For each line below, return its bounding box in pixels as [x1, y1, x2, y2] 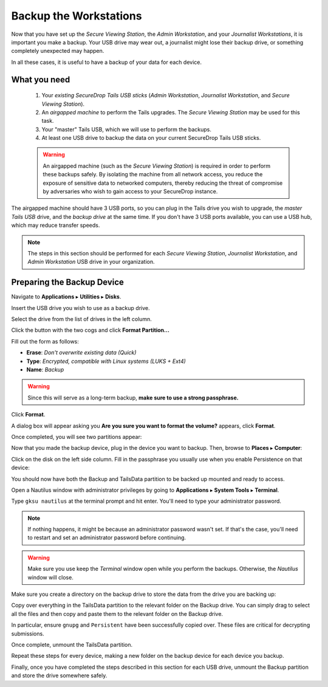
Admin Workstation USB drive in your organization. [27, 258, 155, 266]
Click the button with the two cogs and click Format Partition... [11, 326, 170, 334]
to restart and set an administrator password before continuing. [27, 534, 186, 541]
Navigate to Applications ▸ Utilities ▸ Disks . [11, 293, 121, 300]
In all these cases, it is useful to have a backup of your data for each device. [11, 58, 202, 66]
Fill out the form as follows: [11, 337, 79, 345]
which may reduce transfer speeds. [11, 222, 100, 229]
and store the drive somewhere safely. [11, 672, 108, 679]
